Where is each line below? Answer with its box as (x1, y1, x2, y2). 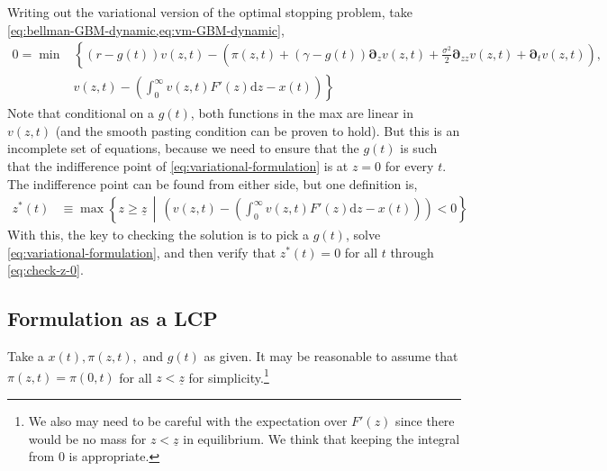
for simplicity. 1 (188, 365, 269, 386)
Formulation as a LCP (7, 304, 218, 332)
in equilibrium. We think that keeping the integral (183, 429, 460, 448)
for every (385, 157, 434, 176)
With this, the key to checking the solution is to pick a (7, 225, 310, 244)
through (390, 242, 434, 261)
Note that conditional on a (7, 104, 154, 122)
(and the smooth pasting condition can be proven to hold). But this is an (55, 121, 460, 140)
